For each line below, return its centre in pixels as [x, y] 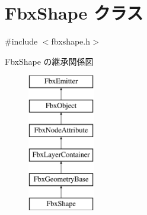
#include [21, 41]
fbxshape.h [71, 41]
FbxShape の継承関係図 [49, 61]
